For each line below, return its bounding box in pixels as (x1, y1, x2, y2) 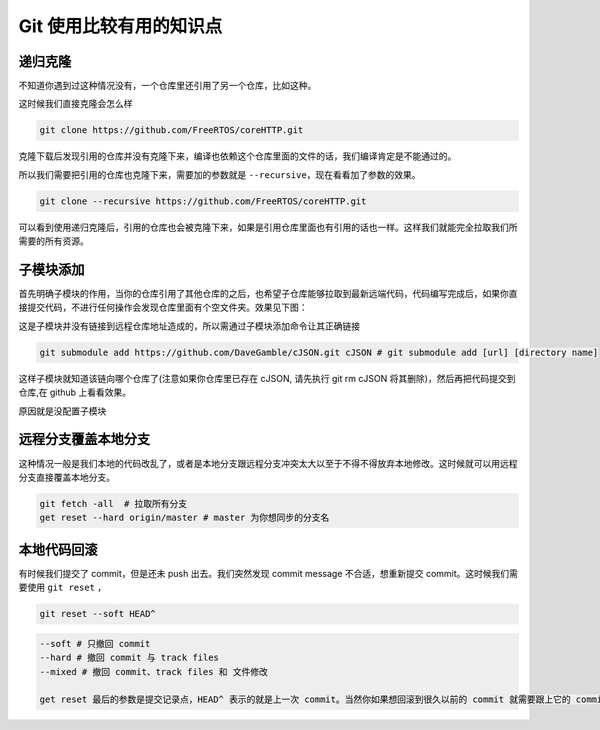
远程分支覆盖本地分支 (18, 431, 150, 448)
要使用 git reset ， (18, 581, 107, 594)
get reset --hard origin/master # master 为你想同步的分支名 (39, 512, 330, 524)
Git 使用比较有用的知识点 (18, 15, 223, 37)
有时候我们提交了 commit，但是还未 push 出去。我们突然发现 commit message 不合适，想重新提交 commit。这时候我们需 (18, 567, 519, 579)
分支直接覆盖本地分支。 (18, 471, 115, 483)
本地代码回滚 (18, 541, 98, 558)
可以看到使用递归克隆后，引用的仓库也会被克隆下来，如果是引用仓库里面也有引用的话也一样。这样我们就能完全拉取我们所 (18, 221, 518, 233)
